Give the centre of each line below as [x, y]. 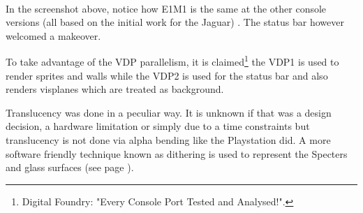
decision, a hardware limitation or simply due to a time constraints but [158, 126]
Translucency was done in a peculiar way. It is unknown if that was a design [169, 112]
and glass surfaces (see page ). [70, 167]
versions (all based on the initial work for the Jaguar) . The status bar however [175, 22]
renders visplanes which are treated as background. [115, 89]
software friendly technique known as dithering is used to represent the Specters [177, 153]
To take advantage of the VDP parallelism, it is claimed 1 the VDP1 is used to [172, 61]
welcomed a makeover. [53, 35]
